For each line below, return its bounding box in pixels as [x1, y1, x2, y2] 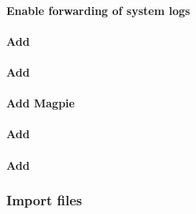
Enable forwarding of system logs [6, 2, 190, 18]
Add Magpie [6, 95, 75, 111]
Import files [6, 190, 83, 210]
